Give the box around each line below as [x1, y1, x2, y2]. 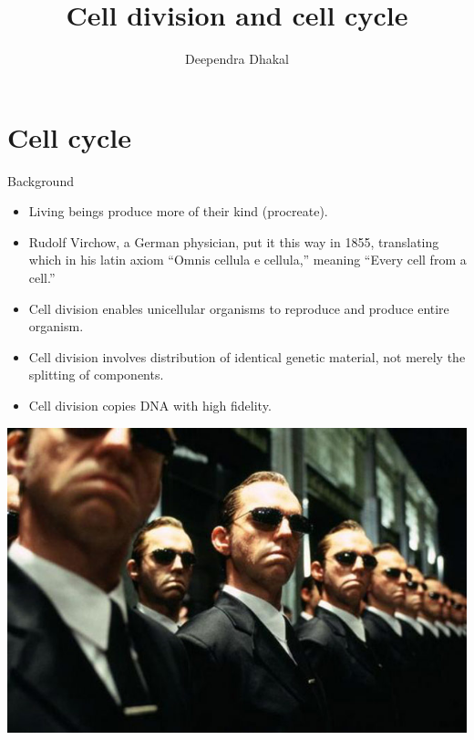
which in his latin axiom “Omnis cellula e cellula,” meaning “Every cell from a [28, 250, 467, 269]
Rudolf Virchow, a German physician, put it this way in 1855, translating [28, 232, 439, 251]
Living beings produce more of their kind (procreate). [28, 202, 328, 221]
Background [7, 171, 74, 190]
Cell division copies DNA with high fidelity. [28, 396, 272, 414]
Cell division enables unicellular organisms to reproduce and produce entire [28, 298, 449, 318]
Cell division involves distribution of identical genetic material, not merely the [28, 347, 466, 366]
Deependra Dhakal [184, 49, 289, 68]
